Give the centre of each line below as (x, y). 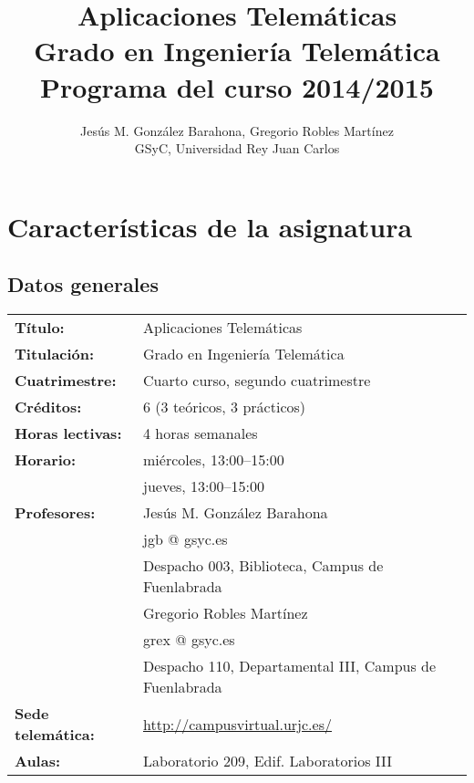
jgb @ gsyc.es (185, 539)
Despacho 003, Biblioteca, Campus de (263, 566)
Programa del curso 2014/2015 (237, 86)
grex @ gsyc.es (189, 640)
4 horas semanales (201, 433)
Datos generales (83, 284)
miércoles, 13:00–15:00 (214, 460)
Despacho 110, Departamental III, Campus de (290, 666)
